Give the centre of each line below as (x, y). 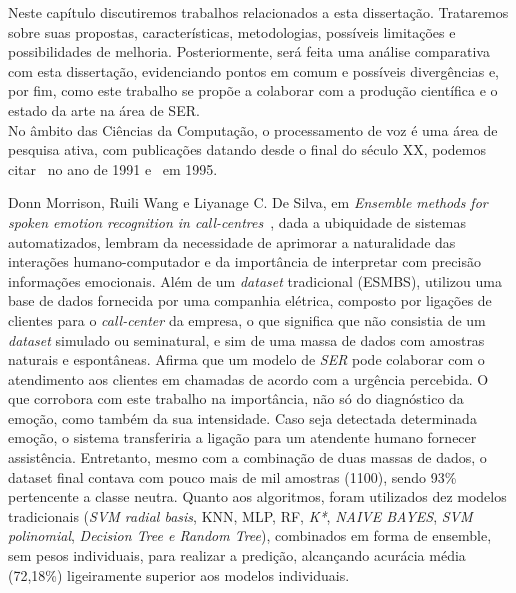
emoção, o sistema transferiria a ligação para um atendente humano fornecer (242, 437)
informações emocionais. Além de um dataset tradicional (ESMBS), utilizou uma (255, 280)
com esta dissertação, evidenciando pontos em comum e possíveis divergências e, (253, 70)
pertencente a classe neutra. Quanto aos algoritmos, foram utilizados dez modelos (257, 496)
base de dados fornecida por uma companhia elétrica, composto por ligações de (250, 300)
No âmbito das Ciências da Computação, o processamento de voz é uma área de (253, 129)
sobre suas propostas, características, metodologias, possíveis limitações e (232, 31)
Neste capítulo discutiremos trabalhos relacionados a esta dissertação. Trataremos (258, 12)
